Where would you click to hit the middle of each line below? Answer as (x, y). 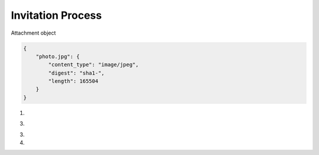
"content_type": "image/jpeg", (93, 65)
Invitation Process (56, 15)
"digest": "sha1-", (76, 73)
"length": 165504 (73, 81)
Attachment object (33, 33)
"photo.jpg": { (58, 56)
